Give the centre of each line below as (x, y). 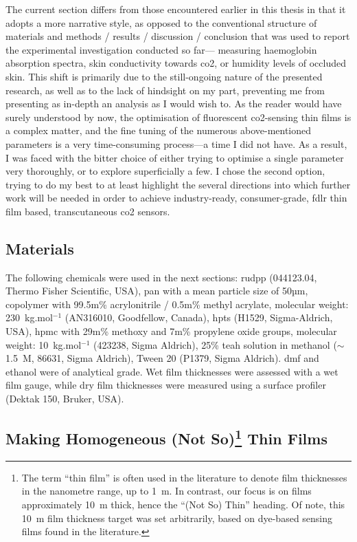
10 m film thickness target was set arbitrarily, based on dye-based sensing (177, 518)
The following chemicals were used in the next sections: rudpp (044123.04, (161, 277)
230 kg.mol (29, 317)
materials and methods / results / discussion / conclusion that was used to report (178, 36)
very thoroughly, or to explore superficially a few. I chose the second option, (165, 171)
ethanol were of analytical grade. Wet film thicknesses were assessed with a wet (172, 371)
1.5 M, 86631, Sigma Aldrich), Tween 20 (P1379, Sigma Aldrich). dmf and (162, 358)
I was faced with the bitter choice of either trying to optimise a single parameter (175, 157)
